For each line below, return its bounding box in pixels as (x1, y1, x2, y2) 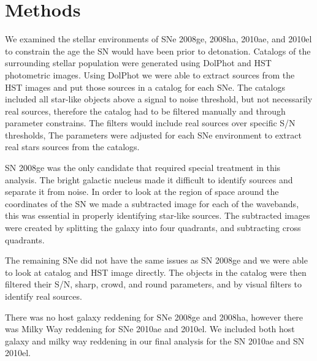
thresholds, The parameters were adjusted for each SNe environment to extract (5, 128, 302, 141)
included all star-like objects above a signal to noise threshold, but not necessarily (5, 93, 313, 105)
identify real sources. (5, 290, 82, 302)
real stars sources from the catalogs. (5, 140, 140, 153)
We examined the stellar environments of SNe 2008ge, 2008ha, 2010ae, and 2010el (5, 32, 312, 45)
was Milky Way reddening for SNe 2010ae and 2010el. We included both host (5, 322, 295, 335)
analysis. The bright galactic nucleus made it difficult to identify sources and (5, 173, 293, 186)
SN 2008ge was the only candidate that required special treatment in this (5, 161, 281, 174)
